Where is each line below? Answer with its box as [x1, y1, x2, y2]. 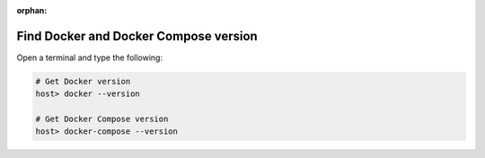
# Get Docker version [35, 76, 131, 86]
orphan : [16, 5, 48, 15]
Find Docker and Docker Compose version [16, 28, 258, 44]
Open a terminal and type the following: [16, 52, 163, 63]
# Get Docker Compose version [35, 114, 169, 125]
